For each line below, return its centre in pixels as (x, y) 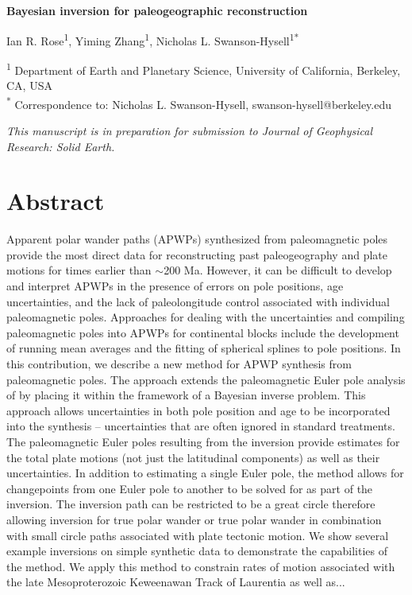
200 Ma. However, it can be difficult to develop (278, 270)
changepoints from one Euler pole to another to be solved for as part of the (190, 488)
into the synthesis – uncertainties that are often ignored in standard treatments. (201, 426)
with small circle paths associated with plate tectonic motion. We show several (198, 535)
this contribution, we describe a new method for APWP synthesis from (179, 364)
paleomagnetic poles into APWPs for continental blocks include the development (203, 332)
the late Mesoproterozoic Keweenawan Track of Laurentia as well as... (176, 582)
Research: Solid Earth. (61, 146)
